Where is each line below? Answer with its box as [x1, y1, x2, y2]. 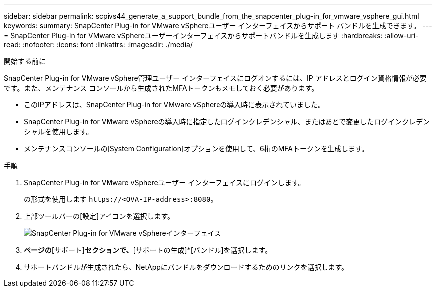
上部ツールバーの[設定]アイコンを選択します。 [24, 212, 175, 220]
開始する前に [4, 57, 46, 65]
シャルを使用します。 [24, 127, 93, 136]
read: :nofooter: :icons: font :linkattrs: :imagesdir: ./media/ [4, 40, 193, 49]
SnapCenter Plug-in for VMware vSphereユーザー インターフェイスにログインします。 [24, 178, 305, 187]
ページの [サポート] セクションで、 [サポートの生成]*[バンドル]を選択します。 [24, 246, 272, 254]
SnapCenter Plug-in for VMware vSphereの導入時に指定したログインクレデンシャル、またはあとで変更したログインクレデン [24, 117, 430, 126]
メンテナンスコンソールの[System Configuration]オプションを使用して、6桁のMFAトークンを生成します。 [24, 144, 369, 153]
